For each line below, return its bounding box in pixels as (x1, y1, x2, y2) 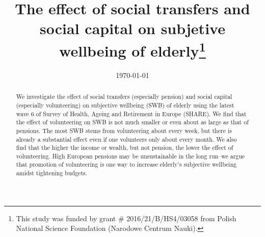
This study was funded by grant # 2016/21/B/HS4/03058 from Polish (16, 213, 236, 223)
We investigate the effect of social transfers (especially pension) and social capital (16, 92, 232, 101)
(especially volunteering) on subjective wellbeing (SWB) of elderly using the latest (16, 100, 234, 109)
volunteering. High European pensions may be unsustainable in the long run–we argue (16, 151, 245, 160)
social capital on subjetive (40, 18, 225, 39)
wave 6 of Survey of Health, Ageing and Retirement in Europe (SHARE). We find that (16, 109, 247, 118)
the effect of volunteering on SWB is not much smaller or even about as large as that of (16, 118, 249, 126)
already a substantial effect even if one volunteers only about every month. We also (16, 135, 237, 143)
